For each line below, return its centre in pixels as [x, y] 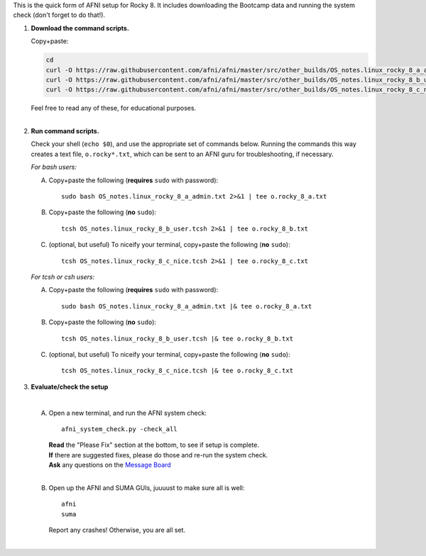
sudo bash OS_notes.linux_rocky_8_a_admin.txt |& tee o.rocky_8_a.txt [187, 306]
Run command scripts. [65, 131]
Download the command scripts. [80, 28]
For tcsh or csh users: [63, 277]
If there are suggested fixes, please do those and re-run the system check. [158, 455]
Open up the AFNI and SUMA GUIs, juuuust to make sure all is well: [147, 488]
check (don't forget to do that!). [59, 15]
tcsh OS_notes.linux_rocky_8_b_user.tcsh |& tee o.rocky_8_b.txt [177, 338]
